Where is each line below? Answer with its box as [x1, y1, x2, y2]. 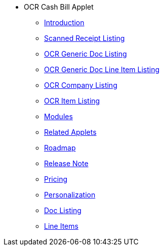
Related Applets [44, 128, 97, 136]
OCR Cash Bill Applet [24, 3, 94, 11]
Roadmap [44, 143, 76, 152]
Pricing [44, 175, 67, 183]
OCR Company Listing [44, 81, 117, 89]
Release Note [44, 159, 89, 168]
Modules [44, 112, 73, 121]
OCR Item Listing [44, 96, 100, 105]
